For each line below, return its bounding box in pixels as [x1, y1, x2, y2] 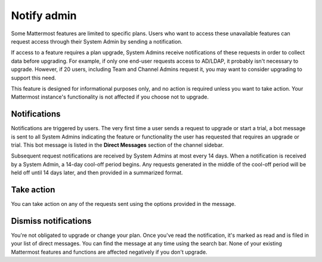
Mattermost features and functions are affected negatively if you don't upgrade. [11, 248, 208, 255]
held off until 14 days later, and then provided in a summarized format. [11, 169, 183, 176]
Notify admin [11, 9, 77, 22]
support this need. [11, 74, 56, 81]
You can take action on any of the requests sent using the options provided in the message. [11, 201, 236, 208]
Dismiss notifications [11, 215, 92, 226]
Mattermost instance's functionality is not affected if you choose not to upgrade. [11, 93, 209, 101]
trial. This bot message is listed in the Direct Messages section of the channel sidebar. [11, 141, 224, 149]
